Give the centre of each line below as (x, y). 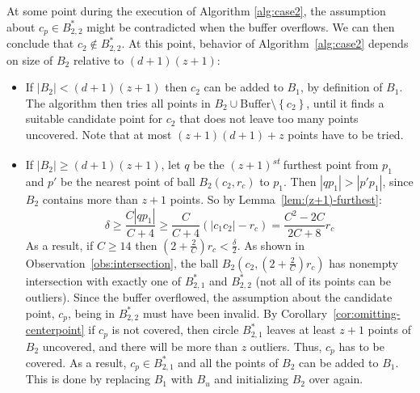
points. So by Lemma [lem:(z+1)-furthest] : (276, 199)
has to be (361, 346)
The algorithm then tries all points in (118, 102)
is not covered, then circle (175, 330)
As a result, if (59, 245)
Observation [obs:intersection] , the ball (122, 262)
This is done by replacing (88, 379)
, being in (92, 313)
